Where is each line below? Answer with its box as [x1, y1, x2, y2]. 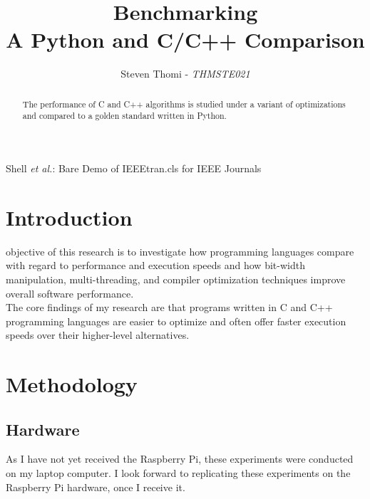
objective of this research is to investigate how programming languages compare [6, 243, 354, 258]
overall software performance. [6, 285, 134, 300]
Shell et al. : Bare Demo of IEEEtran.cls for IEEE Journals [6, 161, 262, 176]
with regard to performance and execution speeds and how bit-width [6, 258, 305, 273]
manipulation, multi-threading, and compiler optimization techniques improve [6, 271, 346, 286]
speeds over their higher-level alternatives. [6, 327, 190, 342]
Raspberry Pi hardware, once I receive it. [6, 479, 185, 494]
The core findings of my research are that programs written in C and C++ [6, 300, 333, 315]
